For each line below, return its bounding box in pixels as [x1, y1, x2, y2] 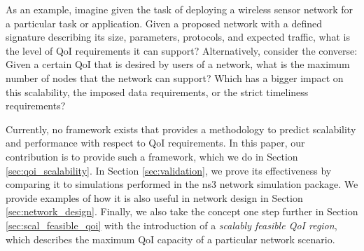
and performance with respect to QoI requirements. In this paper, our [6, 135, 305, 150]
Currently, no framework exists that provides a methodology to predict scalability [6, 121, 356, 136]
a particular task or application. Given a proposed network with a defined [6, 15, 322, 30]
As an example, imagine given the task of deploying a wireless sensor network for [6, 2, 353, 16]
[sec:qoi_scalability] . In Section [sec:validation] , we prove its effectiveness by [6, 163, 332, 177]
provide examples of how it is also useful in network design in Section [6, 190, 303, 205]
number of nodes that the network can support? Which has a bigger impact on [6, 70, 344, 85]
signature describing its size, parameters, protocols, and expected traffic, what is [6, 29, 350, 44]
